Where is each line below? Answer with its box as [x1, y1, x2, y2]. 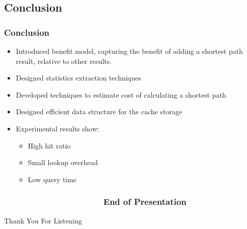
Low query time [28, 174, 76, 184]
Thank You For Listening [4, 215, 82, 225]
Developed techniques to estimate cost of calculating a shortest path [16, 89, 226, 100]
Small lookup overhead [28, 157, 98, 168]
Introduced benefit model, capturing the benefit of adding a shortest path [16, 46, 243, 56]
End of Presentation [103, 195, 187, 208]
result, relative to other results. [16, 55, 112, 66]
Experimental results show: [16, 123, 100, 133]
